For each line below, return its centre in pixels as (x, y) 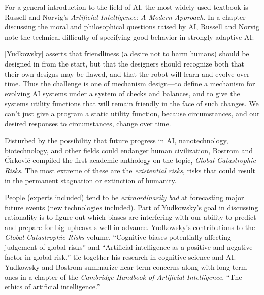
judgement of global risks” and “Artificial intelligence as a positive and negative (129, 247)
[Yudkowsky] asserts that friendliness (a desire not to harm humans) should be (127, 54)
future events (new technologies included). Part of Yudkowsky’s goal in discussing (131, 207)
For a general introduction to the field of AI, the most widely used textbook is (126, 7)
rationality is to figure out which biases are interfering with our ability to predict (130, 217)
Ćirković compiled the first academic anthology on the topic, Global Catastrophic (130, 160)
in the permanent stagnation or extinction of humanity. (91, 180)
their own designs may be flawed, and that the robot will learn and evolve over (127, 73)
